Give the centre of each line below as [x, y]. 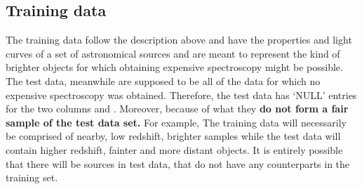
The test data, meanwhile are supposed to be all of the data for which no [163, 80]
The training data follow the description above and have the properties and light [179, 40]
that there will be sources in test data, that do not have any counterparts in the [178, 163]
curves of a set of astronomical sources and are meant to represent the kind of [173, 53]
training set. [32, 177]
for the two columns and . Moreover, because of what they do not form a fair [177, 109]
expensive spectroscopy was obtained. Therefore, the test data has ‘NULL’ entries [181, 94]
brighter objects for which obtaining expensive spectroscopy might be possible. [174, 67]
